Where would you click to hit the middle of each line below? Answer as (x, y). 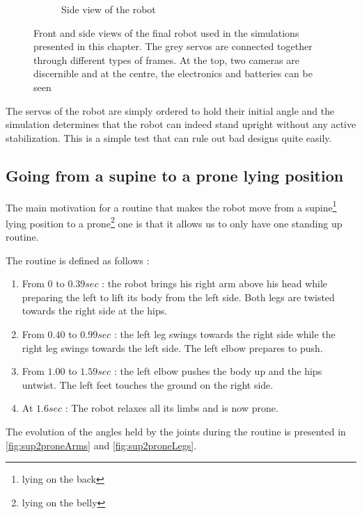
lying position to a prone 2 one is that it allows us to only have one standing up (174, 222)
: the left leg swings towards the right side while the (225, 334)
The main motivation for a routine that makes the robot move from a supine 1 (171, 206)
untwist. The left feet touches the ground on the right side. (148, 384)
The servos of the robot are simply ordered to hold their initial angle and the (170, 110)
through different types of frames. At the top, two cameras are (166, 59)
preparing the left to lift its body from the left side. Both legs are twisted (178, 297)
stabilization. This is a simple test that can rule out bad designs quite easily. (169, 137)
